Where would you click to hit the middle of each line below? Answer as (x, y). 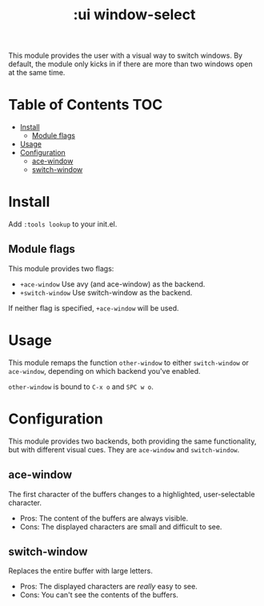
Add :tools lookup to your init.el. (63, 224)
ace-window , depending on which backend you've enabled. (105, 371)
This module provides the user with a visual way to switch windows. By (125, 56)
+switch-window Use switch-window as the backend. (106, 292)
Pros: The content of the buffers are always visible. (104, 518)
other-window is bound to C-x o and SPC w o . (81, 387)
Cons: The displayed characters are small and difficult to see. (121, 527)
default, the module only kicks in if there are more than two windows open (131, 64)
